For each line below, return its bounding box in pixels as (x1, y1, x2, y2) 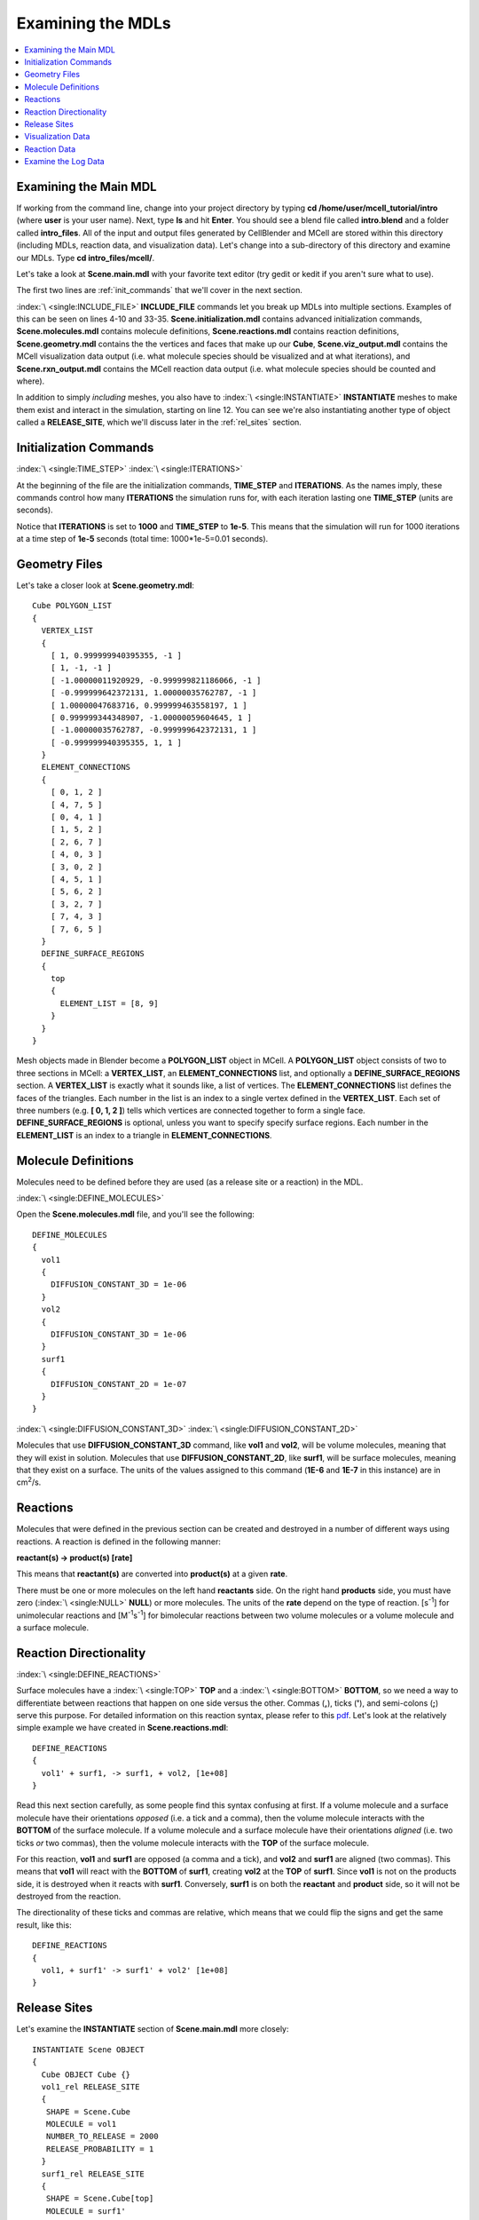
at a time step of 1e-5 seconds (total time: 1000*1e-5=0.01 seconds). (16, 534, 269, 544)
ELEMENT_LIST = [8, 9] (59, 998, 159, 1008)
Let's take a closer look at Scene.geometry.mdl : (16, 580, 195, 591)
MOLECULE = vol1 (45, 2119, 117, 2129)
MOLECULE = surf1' (45, 2206, 126, 2216)
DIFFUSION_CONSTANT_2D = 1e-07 (50, 1379, 187, 1389)
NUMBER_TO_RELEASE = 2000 (45, 2131, 159, 2142)
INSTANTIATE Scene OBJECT (32, 2044, 145, 2055)
